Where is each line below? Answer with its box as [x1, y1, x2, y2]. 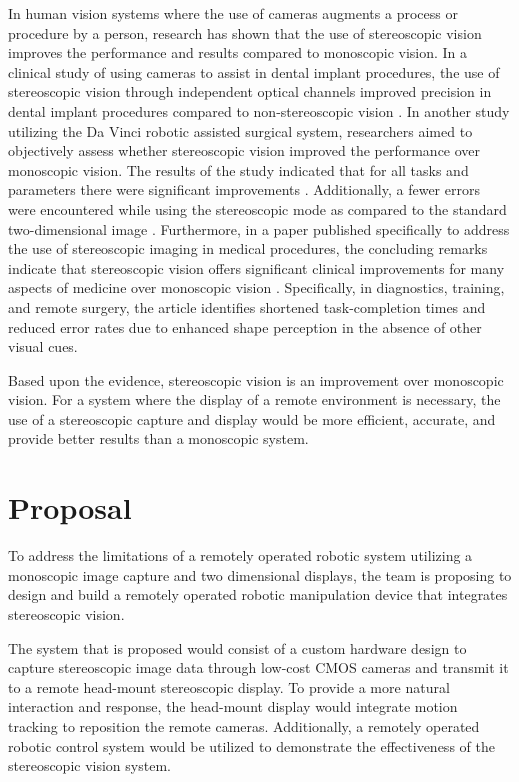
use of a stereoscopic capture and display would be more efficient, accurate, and [8, 408, 496, 429]
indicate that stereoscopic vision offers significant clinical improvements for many [8, 257, 505, 278]
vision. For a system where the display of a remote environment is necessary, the [8, 389, 501, 410]
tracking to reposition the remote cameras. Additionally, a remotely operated [8, 715, 480, 736]
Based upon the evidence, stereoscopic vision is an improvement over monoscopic [8, 369, 504, 390]
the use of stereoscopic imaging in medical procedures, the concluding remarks [8, 238, 488, 259]
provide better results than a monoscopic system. [8, 428, 309, 449]
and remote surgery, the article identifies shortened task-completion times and [8, 296, 486, 317]
